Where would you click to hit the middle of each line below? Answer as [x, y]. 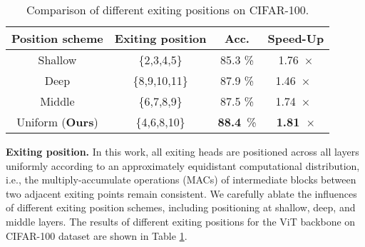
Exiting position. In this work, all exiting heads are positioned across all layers [182, 151]
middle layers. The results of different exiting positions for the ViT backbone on [181, 221]
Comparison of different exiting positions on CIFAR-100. [168, 10]
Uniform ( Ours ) [57, 122]
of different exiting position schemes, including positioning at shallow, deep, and [181, 207]
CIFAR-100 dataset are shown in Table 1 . [97, 235]
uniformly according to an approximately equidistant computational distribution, [183, 165]
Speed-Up [296, 38]
